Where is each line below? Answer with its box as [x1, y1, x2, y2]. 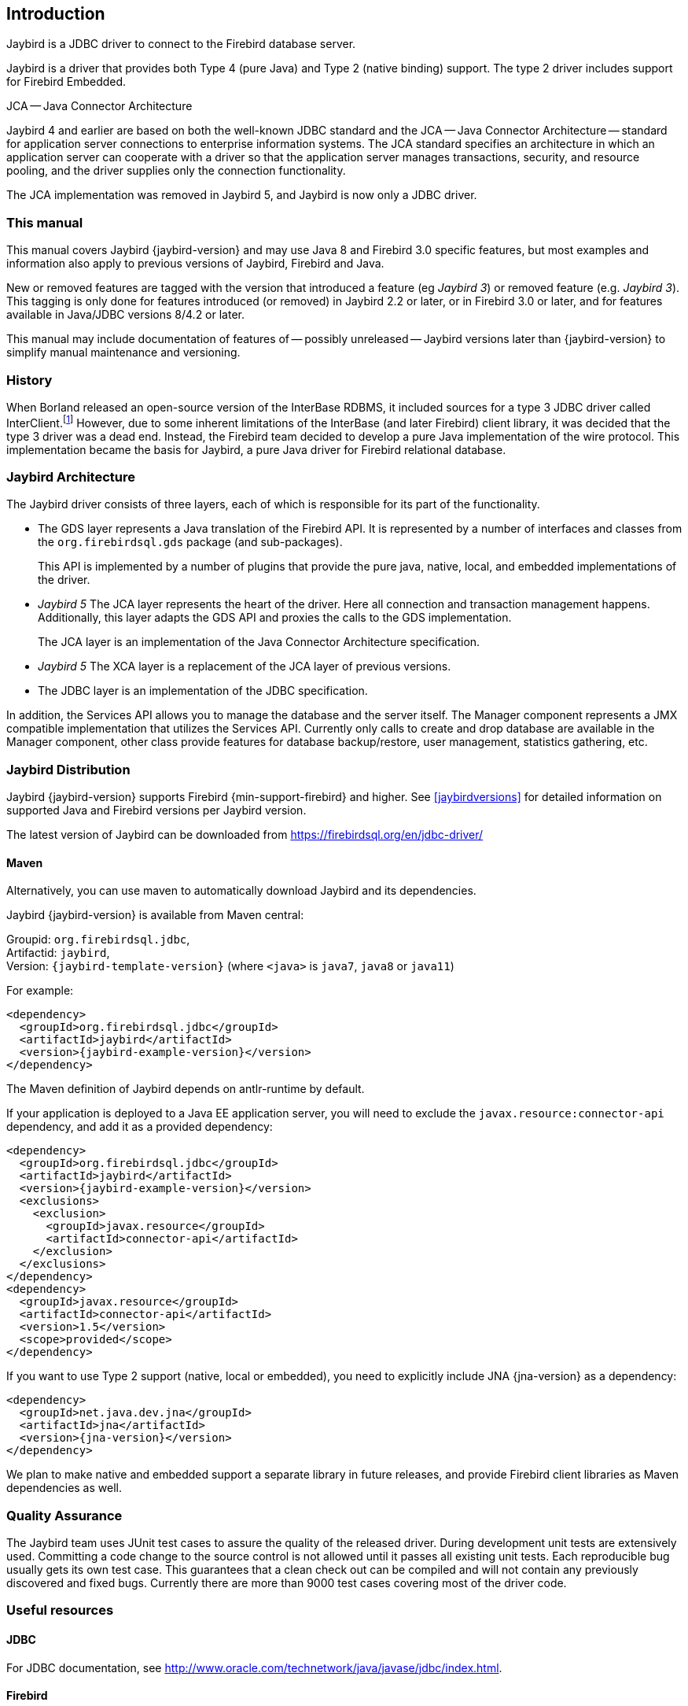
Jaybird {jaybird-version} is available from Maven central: [6, 908, 304, 922]
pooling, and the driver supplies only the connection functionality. [6, 164, 346, 178]
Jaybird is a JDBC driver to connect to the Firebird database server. [6, 37, 356, 51]
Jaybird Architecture [6, 468, 135, 485]
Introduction [6, 4, 105, 24]
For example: [6, 984, 74, 998]
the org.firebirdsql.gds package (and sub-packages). [38, 535, 343, 549]
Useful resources [6, 1602, 114, 1619]
